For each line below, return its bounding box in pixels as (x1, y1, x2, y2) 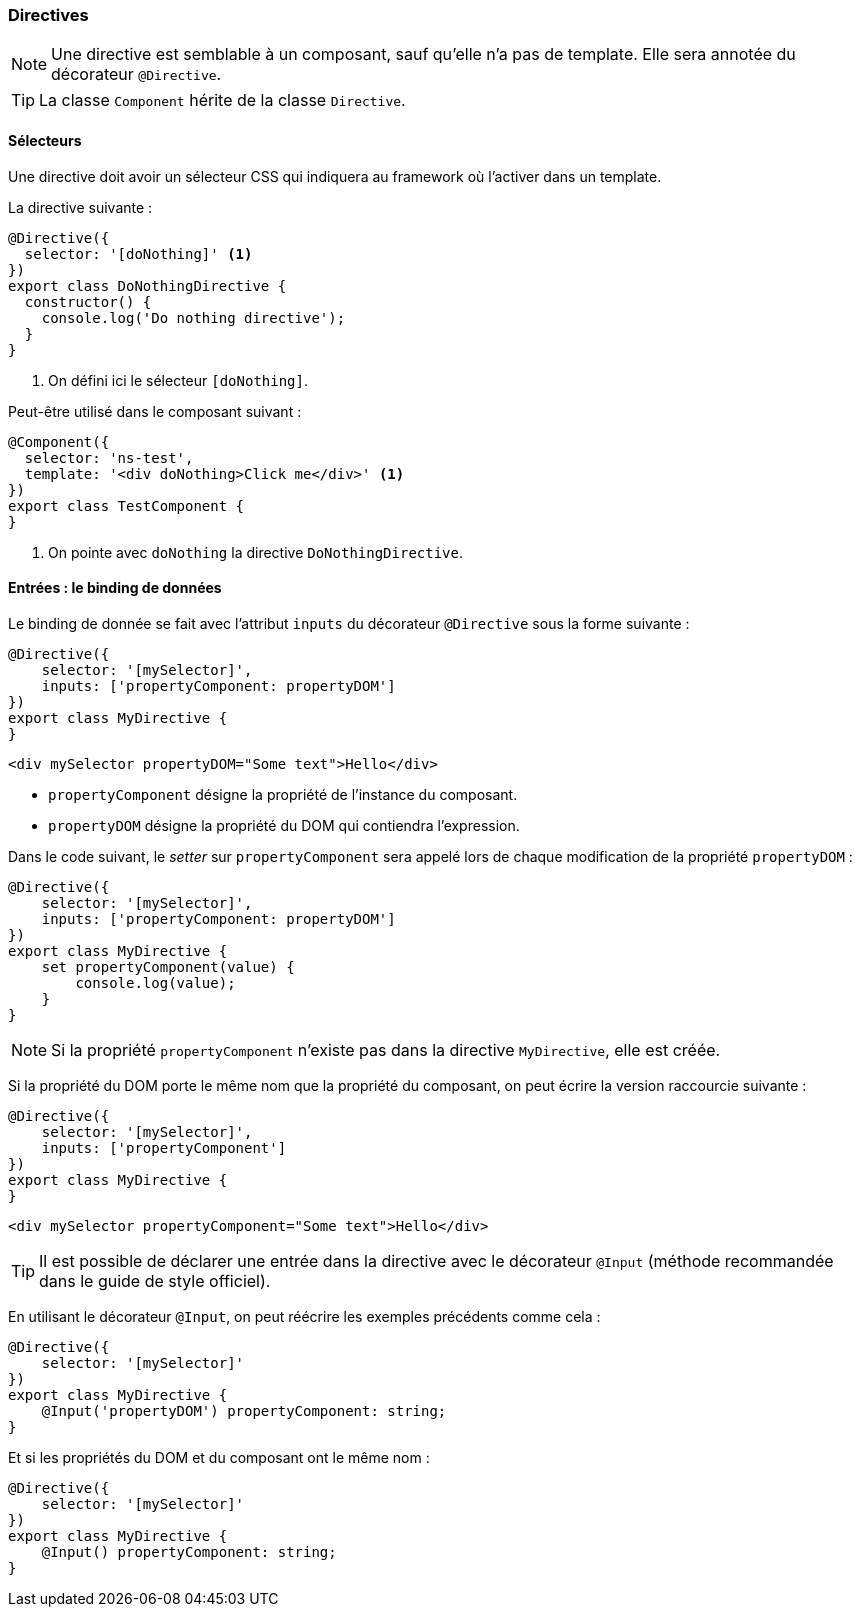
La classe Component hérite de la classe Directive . (39, 90, 406, 111)
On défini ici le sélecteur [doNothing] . (48, 371, 308, 389)
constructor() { (24, 293, 152, 310)
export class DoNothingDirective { (8, 277, 287, 294)
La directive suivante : (8, 198, 153, 216)
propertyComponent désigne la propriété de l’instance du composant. (48, 785, 518, 803)
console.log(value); (75, 974, 236, 991)
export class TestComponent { (8, 497, 245, 514)
